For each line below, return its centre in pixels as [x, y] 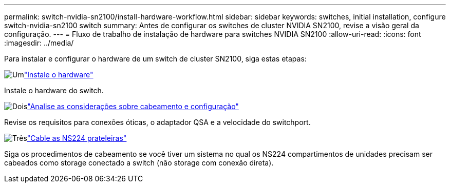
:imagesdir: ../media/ [39, 43]
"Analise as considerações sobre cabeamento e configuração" [133, 106]
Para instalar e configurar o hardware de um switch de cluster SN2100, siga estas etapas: [155, 59]
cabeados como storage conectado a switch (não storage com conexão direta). [139, 163]
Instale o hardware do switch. [54, 90]
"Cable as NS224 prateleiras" [77, 138]
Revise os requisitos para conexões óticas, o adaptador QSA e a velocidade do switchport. [157, 122]
